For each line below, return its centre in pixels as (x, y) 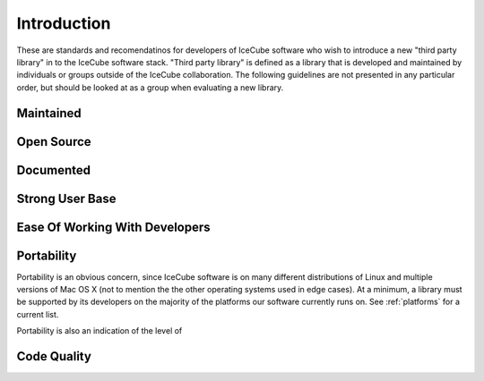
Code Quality (54, 356)
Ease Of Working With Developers (113, 227)
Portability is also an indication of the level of (99, 331)
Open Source (54, 142)
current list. (38, 314)
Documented (54, 170)
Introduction (64, 23)
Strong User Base (66, 198)
